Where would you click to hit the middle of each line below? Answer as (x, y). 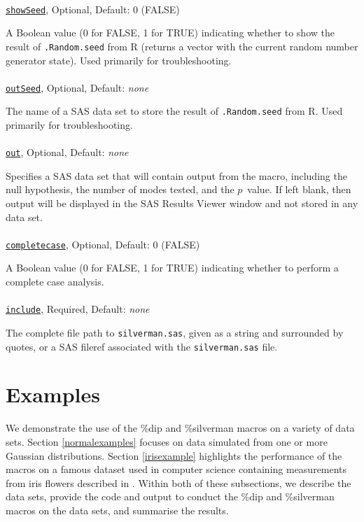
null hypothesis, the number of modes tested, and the (120, 189)
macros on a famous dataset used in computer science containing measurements (176, 469)
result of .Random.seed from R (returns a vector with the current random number (182, 46)
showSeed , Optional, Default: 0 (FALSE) (93, 9)
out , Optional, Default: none (67, 152)
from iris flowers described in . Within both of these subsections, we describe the (178, 482)
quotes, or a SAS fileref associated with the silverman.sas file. (142, 346)
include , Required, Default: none (78, 309)
